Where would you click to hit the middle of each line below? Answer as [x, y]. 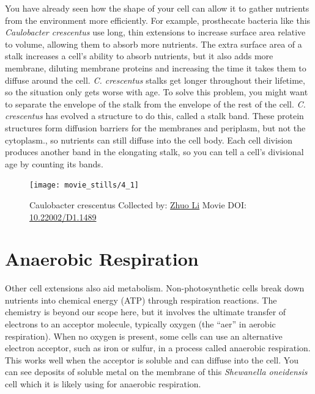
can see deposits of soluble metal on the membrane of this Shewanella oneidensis [156, 372]
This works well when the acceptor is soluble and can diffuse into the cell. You [152, 359]
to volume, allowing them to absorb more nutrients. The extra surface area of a [154, 44]
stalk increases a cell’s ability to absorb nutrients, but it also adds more [139, 56]
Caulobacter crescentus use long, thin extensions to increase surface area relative [155, 32]
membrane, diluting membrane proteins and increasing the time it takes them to [156, 67]
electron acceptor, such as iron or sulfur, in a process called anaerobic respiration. [158, 348]
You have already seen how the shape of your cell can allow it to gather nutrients [157, 8]
